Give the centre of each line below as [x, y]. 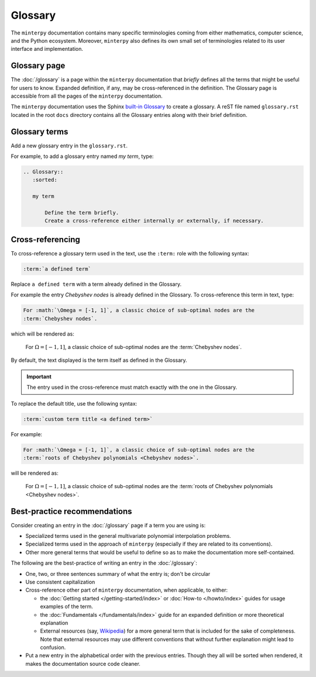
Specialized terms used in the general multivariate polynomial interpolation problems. [128, 536]
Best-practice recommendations [71, 511]
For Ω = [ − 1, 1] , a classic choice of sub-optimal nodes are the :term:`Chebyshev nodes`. [134, 347]
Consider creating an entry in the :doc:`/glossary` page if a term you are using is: [108, 525]
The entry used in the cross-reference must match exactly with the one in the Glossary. [132, 387]
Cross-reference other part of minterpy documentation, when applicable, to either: [127, 590]
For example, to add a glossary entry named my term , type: [82, 156]
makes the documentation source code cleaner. [83, 664]
